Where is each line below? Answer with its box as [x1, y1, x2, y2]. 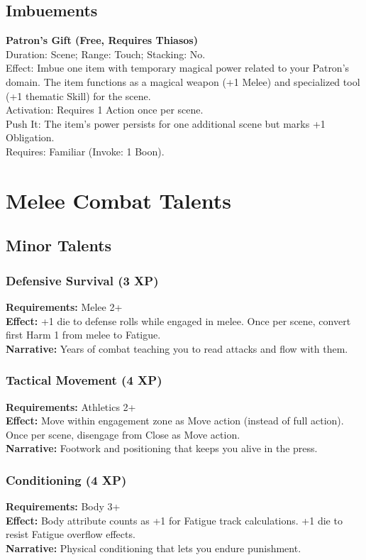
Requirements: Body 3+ [6, 499, 121, 514]
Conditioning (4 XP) [6, 471, 127, 488]
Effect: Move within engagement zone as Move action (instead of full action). [6, 413, 344, 428]
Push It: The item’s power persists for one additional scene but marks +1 [6, 116, 326, 131]
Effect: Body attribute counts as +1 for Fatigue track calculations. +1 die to [6, 512, 343, 527]
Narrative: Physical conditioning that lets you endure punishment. [6, 540, 301, 555]
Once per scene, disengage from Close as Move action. [6, 427, 240, 441]
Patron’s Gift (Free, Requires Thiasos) [6, 33, 198, 48]
